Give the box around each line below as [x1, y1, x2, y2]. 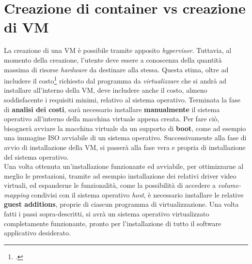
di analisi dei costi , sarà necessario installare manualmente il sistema [4, 104, 220, 114]
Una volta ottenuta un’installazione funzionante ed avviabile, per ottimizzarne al [4, 161, 244, 171]
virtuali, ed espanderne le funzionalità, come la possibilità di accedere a [4, 180, 216, 190]
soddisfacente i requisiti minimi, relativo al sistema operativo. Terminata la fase [4, 94, 240, 104]
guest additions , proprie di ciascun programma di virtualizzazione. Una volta [4, 199, 239, 209]
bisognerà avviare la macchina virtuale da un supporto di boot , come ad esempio [4, 123, 246, 133]
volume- [218, 180, 241, 190]
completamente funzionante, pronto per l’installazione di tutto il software [4, 218, 221, 228]
